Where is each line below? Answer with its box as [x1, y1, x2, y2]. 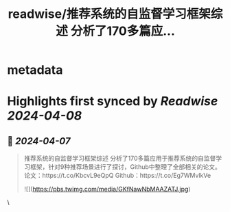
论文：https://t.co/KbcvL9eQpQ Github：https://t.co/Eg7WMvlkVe [23, 172, 211, 180]
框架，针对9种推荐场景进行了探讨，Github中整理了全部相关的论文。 [30, 163, 222, 171]
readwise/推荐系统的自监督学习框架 [8, 6, 211, 22]
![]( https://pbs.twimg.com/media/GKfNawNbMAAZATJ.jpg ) [23, 185, 191, 194]
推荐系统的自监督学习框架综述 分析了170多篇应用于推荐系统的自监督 [23, 155, 216, 163]
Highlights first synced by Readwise [7, 94, 218, 109]
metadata [7, 62, 63, 78]
